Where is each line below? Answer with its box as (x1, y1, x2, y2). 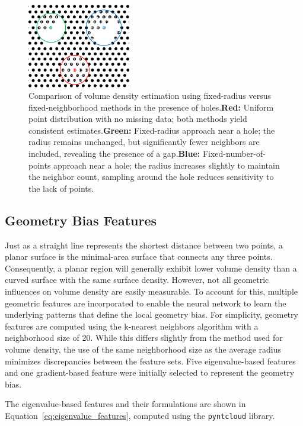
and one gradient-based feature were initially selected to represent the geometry (5, 366, 295, 379)
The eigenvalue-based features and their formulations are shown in (5, 398, 246, 410)
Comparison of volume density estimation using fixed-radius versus (28, 89, 271, 102)
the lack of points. (28, 182, 94, 194)
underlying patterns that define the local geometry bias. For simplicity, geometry (5, 308, 298, 321)
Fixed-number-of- (202, 147, 266, 160)
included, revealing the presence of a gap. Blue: (28, 147, 200, 160)
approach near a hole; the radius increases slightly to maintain (53, 159, 280, 171)
